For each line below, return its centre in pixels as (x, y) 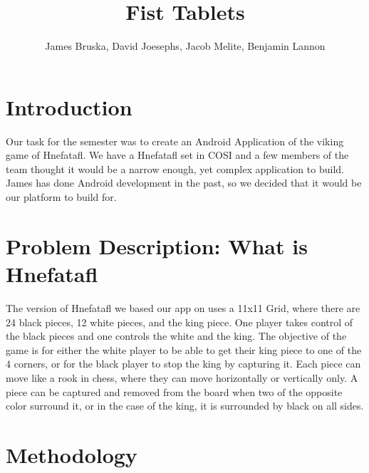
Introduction (69, 106)
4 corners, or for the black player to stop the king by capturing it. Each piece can (183, 364)
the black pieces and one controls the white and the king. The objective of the (176, 336)
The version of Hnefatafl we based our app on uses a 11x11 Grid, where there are (183, 307)
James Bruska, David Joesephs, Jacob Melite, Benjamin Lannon (185, 46)
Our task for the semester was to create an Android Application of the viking (175, 141)
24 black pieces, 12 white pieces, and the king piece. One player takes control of (180, 322)
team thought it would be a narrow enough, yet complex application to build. (175, 168)
